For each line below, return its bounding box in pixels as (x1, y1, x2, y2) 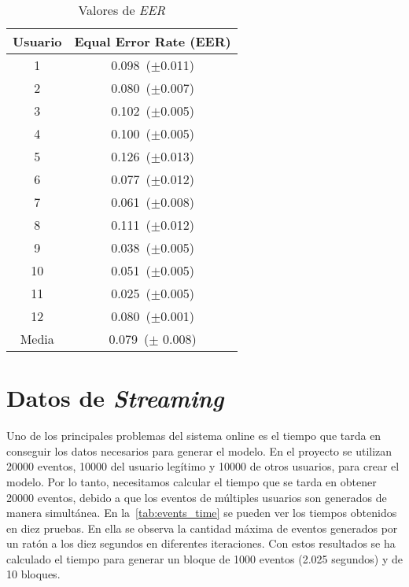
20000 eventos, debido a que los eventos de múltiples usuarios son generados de (6, 489, 387, 505)
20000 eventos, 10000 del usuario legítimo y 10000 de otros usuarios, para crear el (6, 458, 400, 474)
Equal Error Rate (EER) (74, 32, 231, 50)
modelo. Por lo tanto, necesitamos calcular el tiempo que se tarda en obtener (6, 473, 377, 489)
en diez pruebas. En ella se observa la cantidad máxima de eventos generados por (6, 519, 398, 536)
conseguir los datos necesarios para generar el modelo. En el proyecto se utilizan (6, 442, 392, 459)
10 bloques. (6, 566, 61, 582)
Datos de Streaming (6, 382, 224, 415)
